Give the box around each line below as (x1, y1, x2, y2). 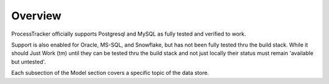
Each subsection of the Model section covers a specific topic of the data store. (11, 69, 210, 77)
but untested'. (11, 58, 46, 65)
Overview (11, 9, 62, 22)
